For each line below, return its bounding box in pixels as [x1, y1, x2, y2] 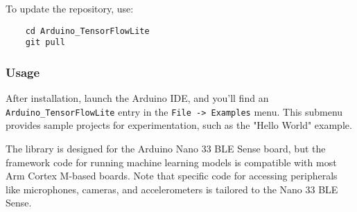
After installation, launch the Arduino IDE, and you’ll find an [6, 91, 269, 105]
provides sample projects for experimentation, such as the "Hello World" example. [6, 118, 352, 132]
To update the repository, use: [6, 1, 134, 15]
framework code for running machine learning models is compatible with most [6, 154, 337, 169]
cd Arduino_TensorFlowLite [25, 26, 150, 36]
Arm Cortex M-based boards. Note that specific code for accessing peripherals [6, 168, 338, 183]
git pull [25, 37, 65, 48]
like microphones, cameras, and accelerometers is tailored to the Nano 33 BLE [6, 182, 338, 196]
